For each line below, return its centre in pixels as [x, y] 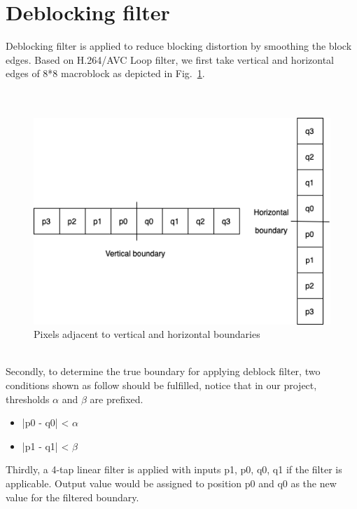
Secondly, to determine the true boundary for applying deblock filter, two [163, 371]
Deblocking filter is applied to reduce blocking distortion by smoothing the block [179, 46]
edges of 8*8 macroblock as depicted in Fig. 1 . [105, 73]
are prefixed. [117, 399]
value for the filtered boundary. [72, 497]
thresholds [28, 399]
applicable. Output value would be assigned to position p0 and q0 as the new [171, 483]
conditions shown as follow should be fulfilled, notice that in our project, [161, 385]
